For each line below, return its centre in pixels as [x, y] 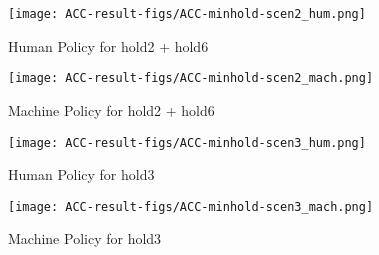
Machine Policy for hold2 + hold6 [111, 109]
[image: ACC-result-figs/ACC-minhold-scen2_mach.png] [191, 78]
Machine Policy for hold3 [85, 238]
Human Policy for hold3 [81, 174]
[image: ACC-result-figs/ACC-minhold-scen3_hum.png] [187, 142]
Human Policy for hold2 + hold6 [108, 45]
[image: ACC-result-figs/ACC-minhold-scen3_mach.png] [191, 206]
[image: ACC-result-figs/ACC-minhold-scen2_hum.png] [187, 14]
